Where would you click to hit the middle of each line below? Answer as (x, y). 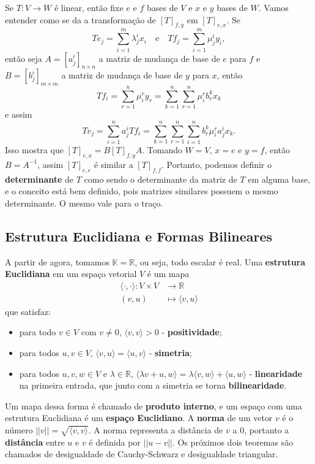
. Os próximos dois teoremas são (233, 442)
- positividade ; (192, 332)
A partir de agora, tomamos (57, 261)
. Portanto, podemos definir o (216, 164)
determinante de (39, 179)
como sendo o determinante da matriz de (161, 179)
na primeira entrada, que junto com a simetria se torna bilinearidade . (153, 385)
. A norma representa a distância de (156, 429)
